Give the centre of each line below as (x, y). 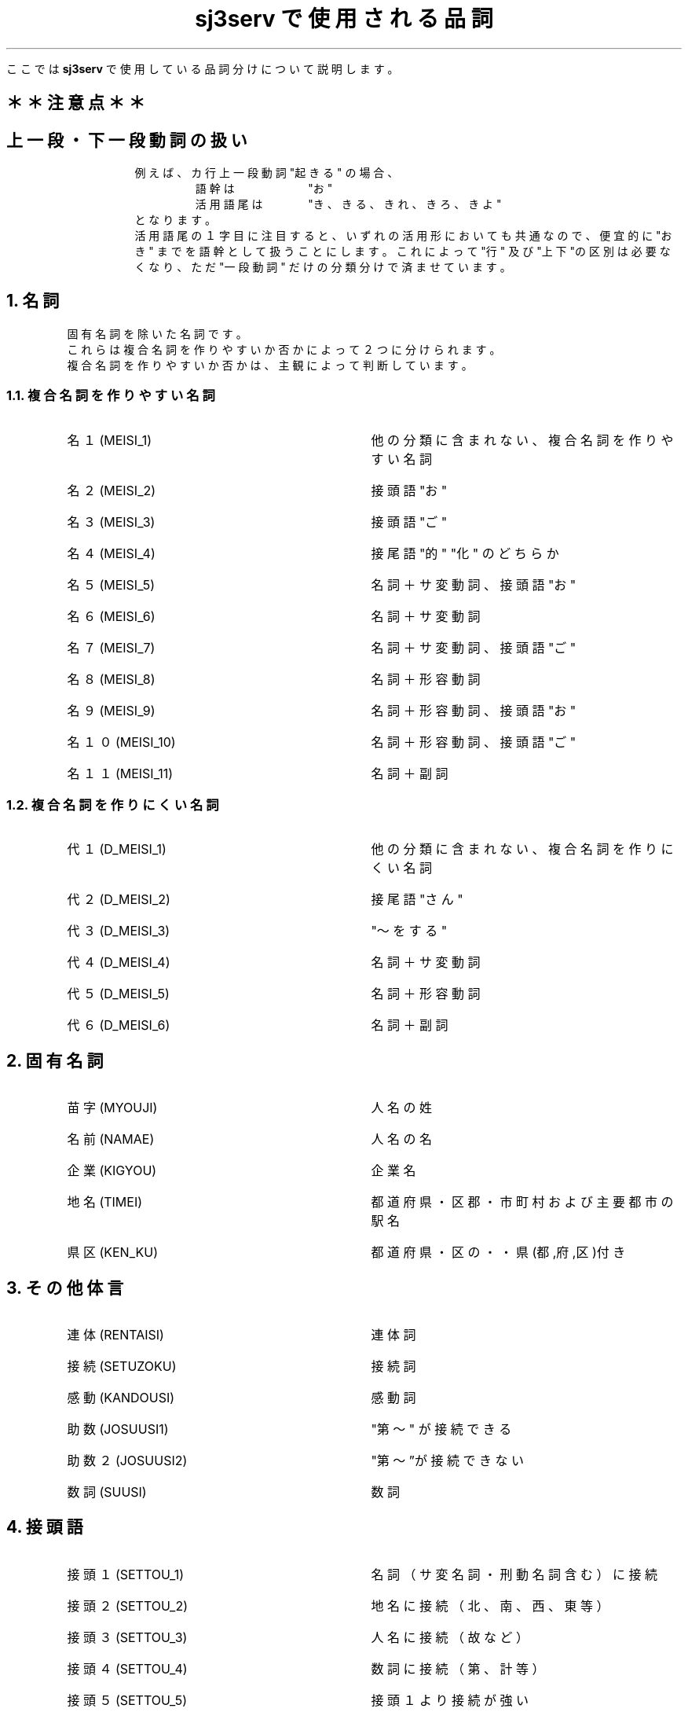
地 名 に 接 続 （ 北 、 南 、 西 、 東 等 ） (490, 1605)
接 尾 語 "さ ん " (417, 900)
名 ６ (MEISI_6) (111, 616)
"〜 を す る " (409, 931)
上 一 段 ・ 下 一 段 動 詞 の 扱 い (127, 140)
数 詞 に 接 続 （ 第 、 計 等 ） (458, 1668)
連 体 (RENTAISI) (115, 1335)
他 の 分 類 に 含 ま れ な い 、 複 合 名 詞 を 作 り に (522, 849)
